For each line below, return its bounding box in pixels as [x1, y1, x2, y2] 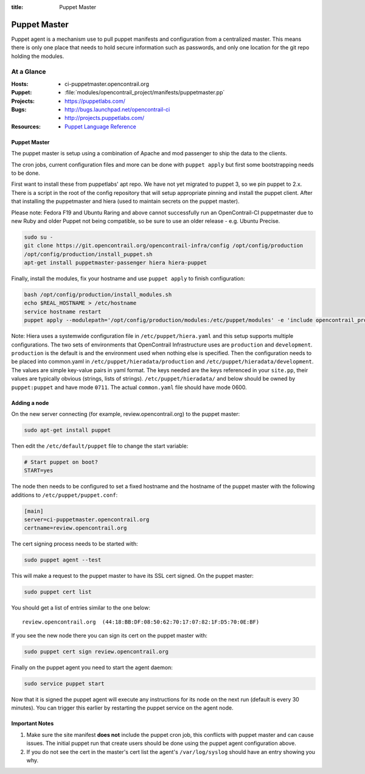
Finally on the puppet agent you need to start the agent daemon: [11, 664, 173, 671]
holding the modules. [11, 52, 64, 60]
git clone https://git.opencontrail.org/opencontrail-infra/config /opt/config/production [24, 242, 304, 249]
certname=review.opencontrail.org [24, 524, 127, 532]
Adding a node [11, 399, 49, 406]
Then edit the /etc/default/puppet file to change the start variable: [11, 442, 189, 449]
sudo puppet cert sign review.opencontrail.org [24, 649, 169, 655]
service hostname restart [24, 308, 102, 315]
